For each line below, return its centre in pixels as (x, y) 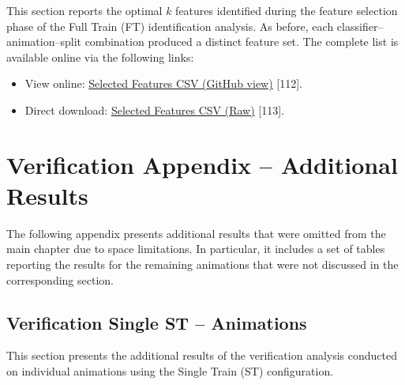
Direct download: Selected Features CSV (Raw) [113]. (154, 109)
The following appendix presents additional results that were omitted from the (196, 233)
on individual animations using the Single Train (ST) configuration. (170, 371)
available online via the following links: (100, 57)
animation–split (44, 42)
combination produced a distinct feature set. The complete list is (242, 42)
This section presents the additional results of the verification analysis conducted (202, 355)
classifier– (360, 26)
